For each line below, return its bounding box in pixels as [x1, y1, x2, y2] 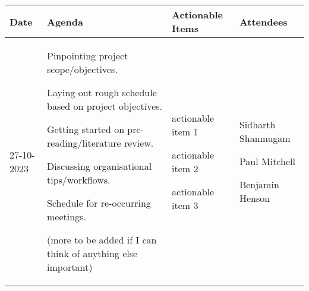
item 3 [172, 198, 198, 212]
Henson [239, 191, 270, 205]
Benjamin [239, 178, 279, 191]
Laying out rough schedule [47, 86, 157, 99]
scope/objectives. [47, 62, 118, 76]
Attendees [239, 14, 288, 29]
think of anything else [47, 246, 138, 260]
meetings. [47, 210, 86, 223]
